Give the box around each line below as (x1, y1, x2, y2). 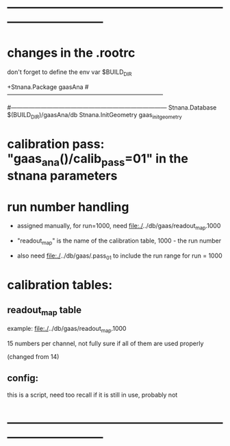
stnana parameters (7, 168, 118, 184)
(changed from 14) (7, 352, 60, 360)
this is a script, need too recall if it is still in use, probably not (7, 391, 178, 399)
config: (7, 373, 39, 384)
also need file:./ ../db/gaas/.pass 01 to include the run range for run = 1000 (16, 251, 222, 261)
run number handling (7, 199, 129, 214)
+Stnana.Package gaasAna (7, 82, 84, 91)
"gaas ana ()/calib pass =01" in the (7, 151, 188, 169)
